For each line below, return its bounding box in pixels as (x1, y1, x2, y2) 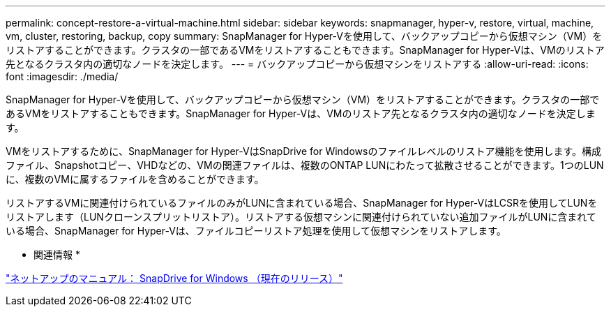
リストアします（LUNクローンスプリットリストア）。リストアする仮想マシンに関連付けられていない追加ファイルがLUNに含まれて (6, 211, 596, 223)
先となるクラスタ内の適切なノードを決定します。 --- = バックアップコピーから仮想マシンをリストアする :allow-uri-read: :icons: (6, 58, 589, 70)
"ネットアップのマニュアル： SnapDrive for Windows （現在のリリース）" (6, 272, 343, 284)
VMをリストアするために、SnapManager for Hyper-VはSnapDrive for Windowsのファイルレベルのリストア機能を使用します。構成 (6, 145, 601, 157)
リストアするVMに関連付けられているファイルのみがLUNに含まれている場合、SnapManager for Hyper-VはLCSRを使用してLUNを (6, 197, 598, 209)
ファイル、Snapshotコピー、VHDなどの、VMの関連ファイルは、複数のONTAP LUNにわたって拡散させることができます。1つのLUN (6, 159, 604, 171)
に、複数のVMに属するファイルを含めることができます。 (6, 173, 264, 185)
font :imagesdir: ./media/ (6, 70, 119, 82)
